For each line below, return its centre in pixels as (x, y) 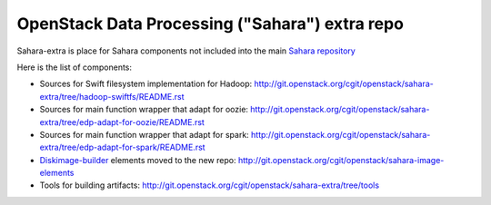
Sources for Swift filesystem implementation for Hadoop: (146, 84)
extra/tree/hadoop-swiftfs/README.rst (112, 96)
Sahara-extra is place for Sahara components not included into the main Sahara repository (186, 51)
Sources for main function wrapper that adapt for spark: (144, 134)
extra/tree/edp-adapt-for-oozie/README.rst (122, 122)
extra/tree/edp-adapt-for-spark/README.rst (122, 147)
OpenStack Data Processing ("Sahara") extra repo (210, 24)
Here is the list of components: (74, 67)
